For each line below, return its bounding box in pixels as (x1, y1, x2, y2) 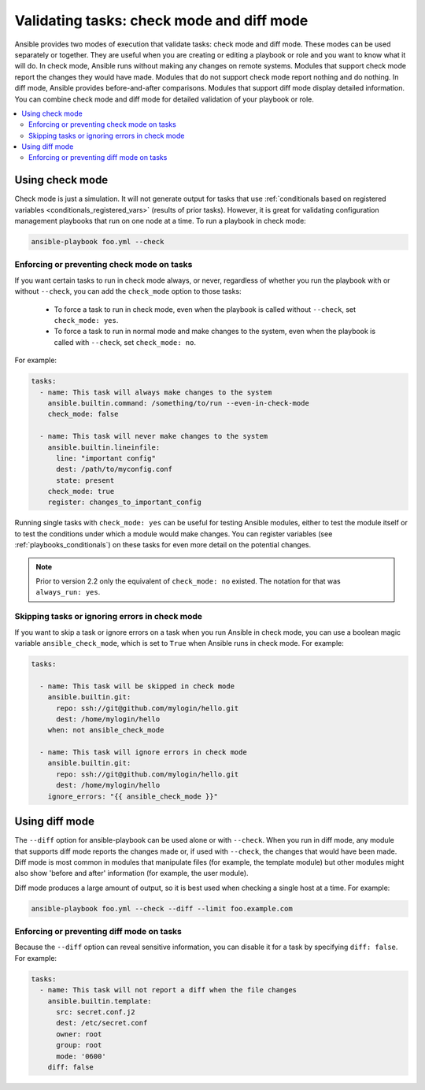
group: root (56, 1040, 102, 1050)
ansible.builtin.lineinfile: (47, 443, 161, 452)
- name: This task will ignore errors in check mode (39, 748, 247, 757)
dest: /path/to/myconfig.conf (56, 465, 173, 474)
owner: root (56, 1029, 102, 1039)
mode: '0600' (56, 1051, 106, 1061)
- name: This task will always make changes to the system (39, 387, 272, 397)
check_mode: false (47, 410, 119, 419)
